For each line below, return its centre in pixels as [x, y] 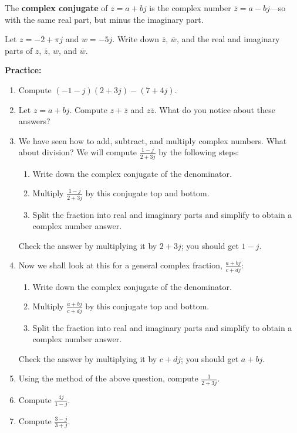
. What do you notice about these [215, 109]
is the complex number [190, 8]
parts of [19, 50]
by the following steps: [199, 152]
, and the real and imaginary [228, 39]
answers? [34, 121]
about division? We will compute [77, 152]
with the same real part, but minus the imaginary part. [104, 19]
